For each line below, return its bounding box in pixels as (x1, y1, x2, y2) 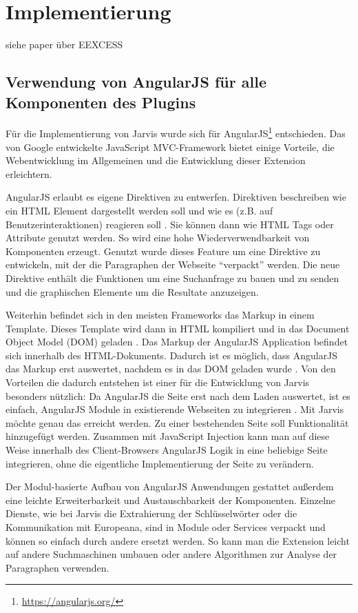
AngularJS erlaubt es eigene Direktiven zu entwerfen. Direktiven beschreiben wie (6, 190, 346, 204)
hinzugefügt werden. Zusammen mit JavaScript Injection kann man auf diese (6, 429, 330, 443)
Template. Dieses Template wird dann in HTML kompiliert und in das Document (6, 321, 350, 335)
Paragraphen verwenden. (6, 560, 109, 574)
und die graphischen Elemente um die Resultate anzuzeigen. (6, 284, 259, 299)
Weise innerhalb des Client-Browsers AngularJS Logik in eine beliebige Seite (6, 443, 328, 457)
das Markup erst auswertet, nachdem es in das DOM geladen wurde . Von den (6, 361, 336, 376)
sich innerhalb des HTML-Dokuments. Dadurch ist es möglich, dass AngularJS (6, 348, 338, 362)
